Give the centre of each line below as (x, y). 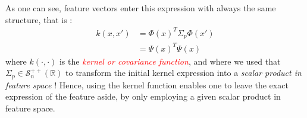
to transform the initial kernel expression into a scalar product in (184, 73)
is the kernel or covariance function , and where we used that (170, 61)
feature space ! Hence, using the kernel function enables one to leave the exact (147, 84)
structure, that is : (39, 19)
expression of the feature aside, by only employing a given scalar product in (143, 96)
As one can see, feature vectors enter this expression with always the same (141, 8)
